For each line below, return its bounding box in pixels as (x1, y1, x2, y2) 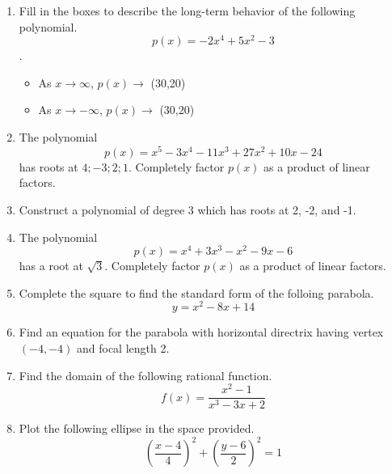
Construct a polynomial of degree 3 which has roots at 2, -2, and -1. (19, 201, 356, 218)
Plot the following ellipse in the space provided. (19, 420, 255, 437)
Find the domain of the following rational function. (19, 366, 272, 383)
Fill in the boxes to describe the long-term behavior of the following (19, 2, 356, 19)
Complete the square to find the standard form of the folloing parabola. (19, 284, 374, 301)
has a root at (19, 257, 83, 274)
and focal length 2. (76, 340, 170, 357)
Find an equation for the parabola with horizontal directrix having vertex (19, 324, 384, 341)
